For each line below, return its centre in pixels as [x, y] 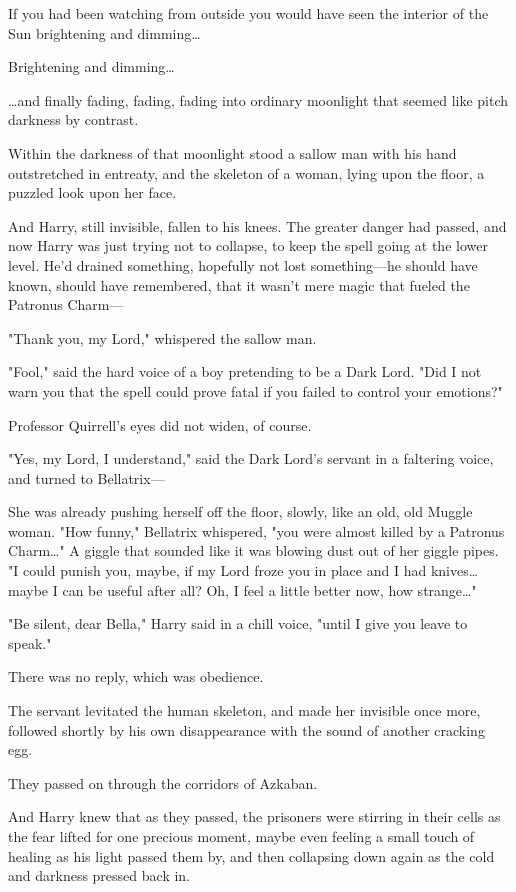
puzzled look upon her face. [92, 192]
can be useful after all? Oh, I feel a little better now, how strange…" [269, 589]
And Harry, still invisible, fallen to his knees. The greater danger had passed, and [257, 225]
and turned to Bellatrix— [86, 477]
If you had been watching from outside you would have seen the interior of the [248, 13]
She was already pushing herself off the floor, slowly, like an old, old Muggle [240, 511]
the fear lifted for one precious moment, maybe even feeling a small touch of [241, 836]
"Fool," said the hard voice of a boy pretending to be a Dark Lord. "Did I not [245, 371]
